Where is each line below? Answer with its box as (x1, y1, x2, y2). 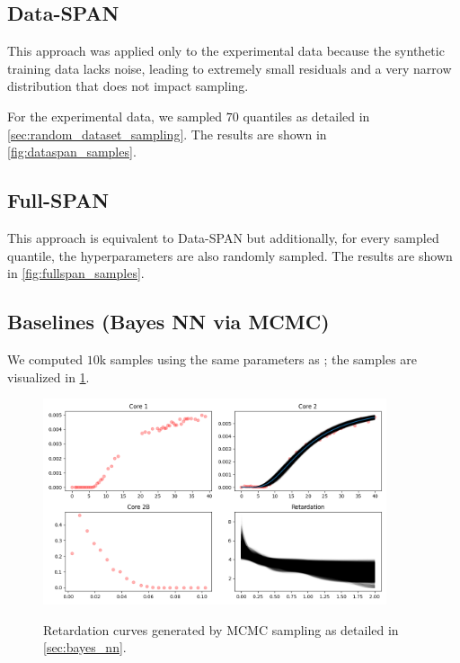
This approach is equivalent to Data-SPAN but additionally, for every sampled (7, 228, 439, 246)
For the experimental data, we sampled (7, 106, 223, 125)
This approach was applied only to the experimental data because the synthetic (7, 41, 445, 60)
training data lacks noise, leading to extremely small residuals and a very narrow (7, 58, 452, 77)
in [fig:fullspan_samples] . (7, 264, 145, 282)
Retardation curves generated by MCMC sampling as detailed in (43, 620, 399, 639)
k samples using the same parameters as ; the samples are (99, 349, 418, 368)
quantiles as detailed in (243, 106, 370, 125)
